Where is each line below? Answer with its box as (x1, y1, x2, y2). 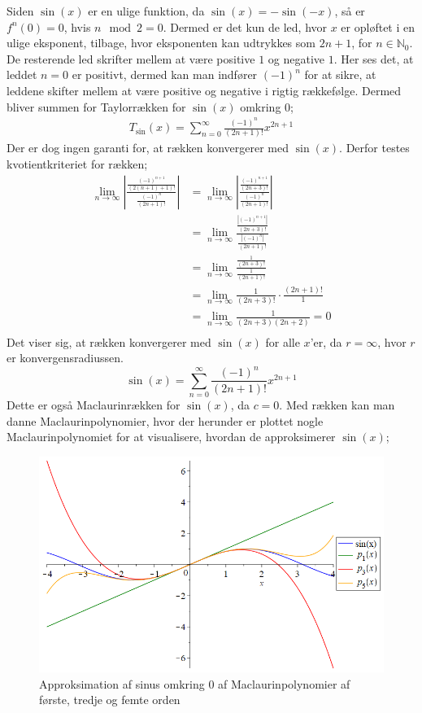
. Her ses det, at (333, 50, 414, 67)
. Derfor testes (339, 139, 410, 156)
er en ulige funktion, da (88, 2, 205, 19)
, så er (334, 2, 365, 19)
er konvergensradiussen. (7, 349, 124, 366)
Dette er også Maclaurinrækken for (7, 396, 181, 413)
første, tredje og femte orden (39, 691, 181, 708)
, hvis (63, 18, 91, 35)
